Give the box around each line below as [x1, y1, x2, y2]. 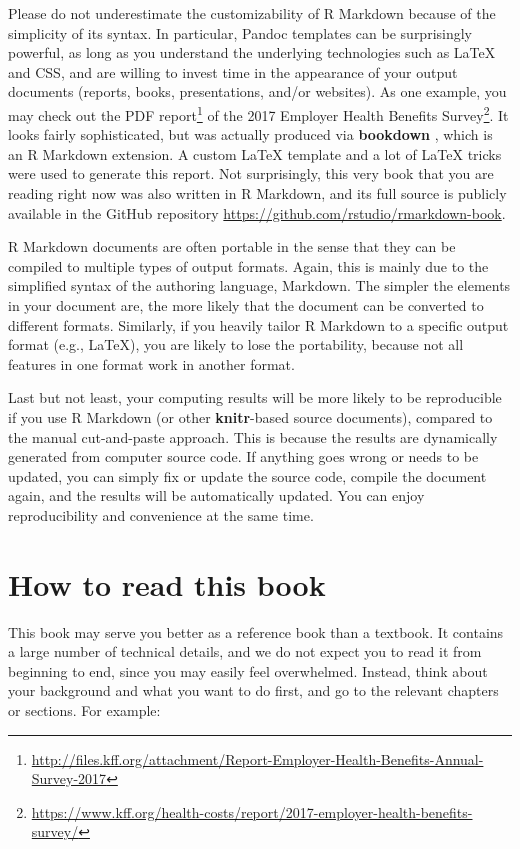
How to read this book [8, 563, 326, 604]
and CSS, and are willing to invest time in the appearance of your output [8, 61, 458, 82]
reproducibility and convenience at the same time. [8, 504, 314, 525]
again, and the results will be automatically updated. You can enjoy [8, 485, 425, 506]
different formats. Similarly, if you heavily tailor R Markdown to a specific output [8, 314, 509, 335]
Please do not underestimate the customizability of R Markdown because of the [8, 3, 496, 23]
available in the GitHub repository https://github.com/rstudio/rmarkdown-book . [8, 202, 506, 223]
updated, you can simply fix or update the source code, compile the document [8, 465, 487, 486]
